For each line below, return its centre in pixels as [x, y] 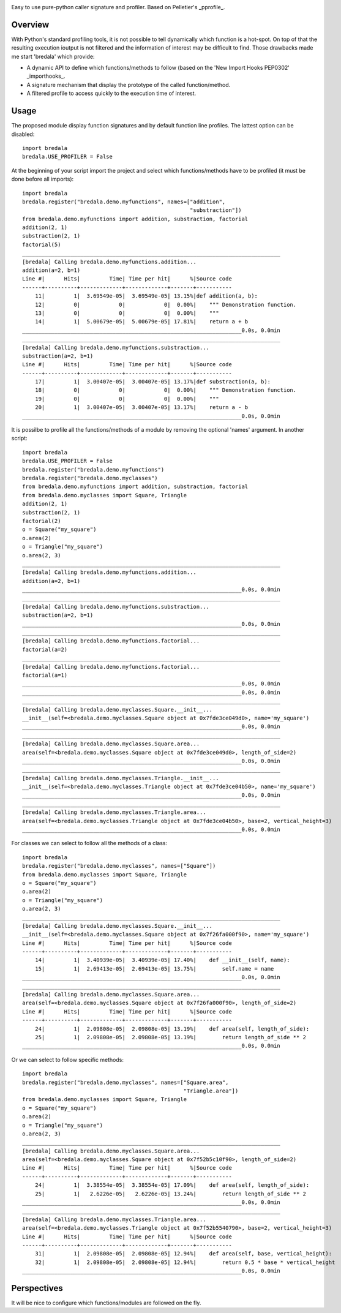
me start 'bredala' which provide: [53, 56]
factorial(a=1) [45, 675]
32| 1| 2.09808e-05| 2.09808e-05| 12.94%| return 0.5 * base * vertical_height [185, 1262]
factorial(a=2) [45, 649]
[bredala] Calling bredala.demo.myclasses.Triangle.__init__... [121, 778]
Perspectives [37, 1288]
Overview [30, 24]
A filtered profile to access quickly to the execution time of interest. [111, 93]
